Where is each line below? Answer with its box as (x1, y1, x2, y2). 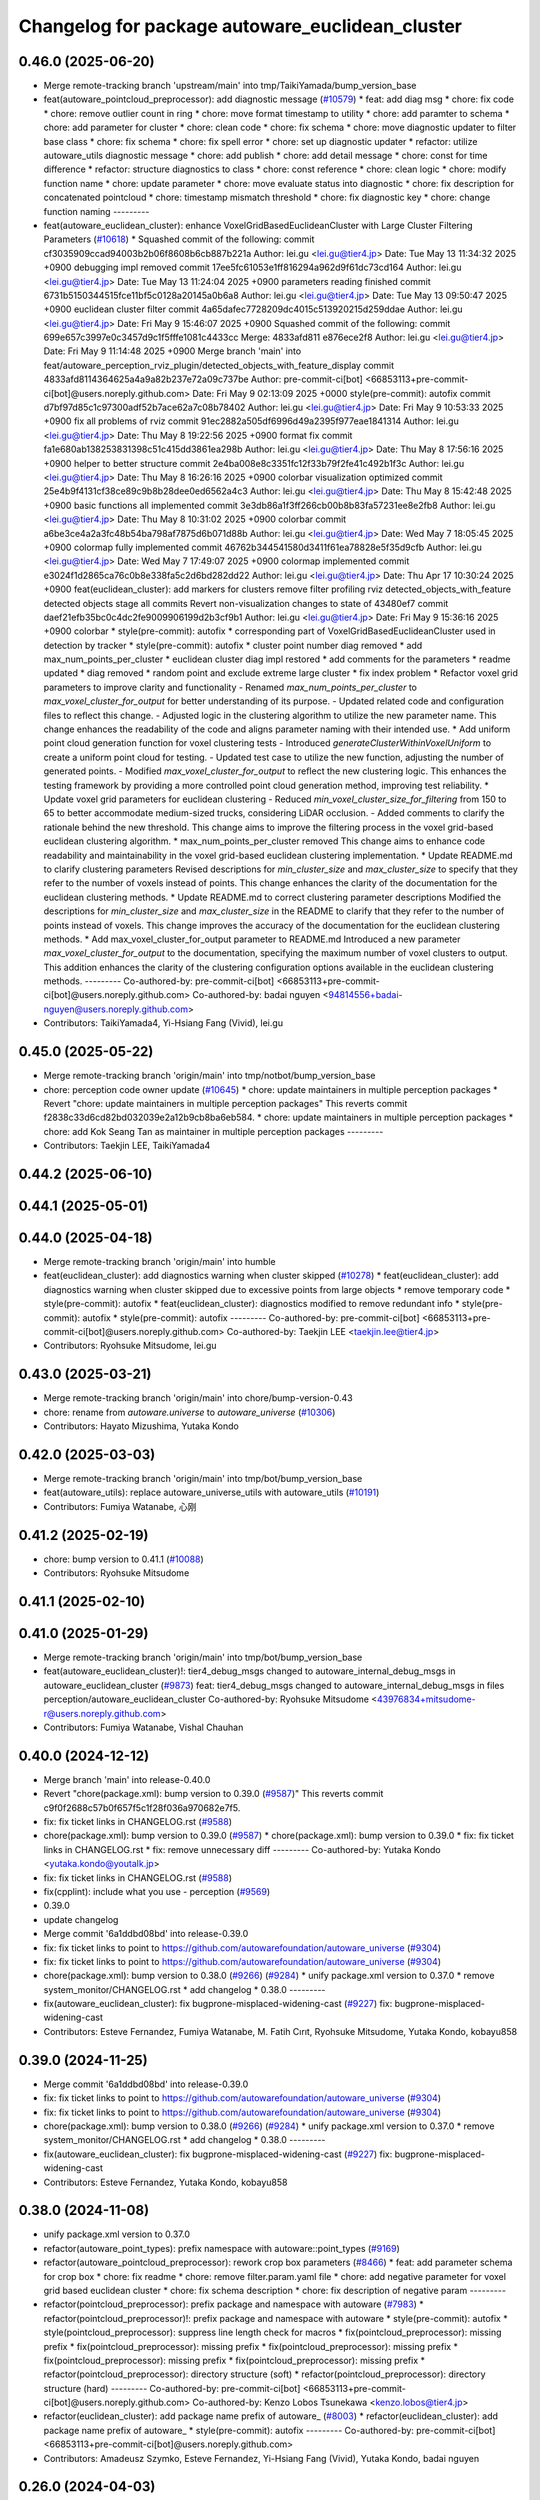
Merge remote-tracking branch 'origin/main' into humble (43, 1256, 276, 1268)
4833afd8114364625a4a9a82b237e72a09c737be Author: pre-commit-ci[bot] (43, 373, 364, 385)
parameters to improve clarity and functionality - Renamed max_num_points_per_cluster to (43, 681, 417, 693)
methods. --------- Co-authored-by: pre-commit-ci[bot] (43, 975, 275, 987)
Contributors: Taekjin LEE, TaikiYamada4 (43, 1140, 211, 1152)
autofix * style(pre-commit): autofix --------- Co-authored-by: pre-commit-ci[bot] (81, 1311, 420, 1324)
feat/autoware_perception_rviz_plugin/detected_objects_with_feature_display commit (43, 359, 395, 371)
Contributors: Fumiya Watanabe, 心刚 (43, 1500, 197, 1512)
